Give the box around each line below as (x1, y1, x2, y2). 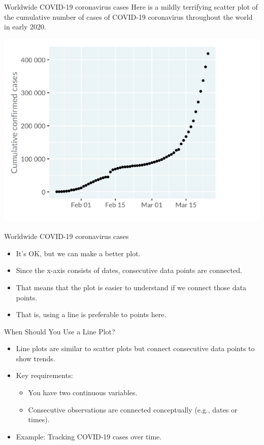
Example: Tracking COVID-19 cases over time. (16, 431, 162, 441)
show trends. (16, 353, 55, 363)
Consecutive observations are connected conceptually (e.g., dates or (28, 404, 238, 415)
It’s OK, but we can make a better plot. (16, 248, 141, 258)
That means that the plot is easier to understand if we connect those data (16, 282, 246, 292)
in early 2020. (4, 21, 46, 32)
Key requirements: (16, 370, 73, 381)
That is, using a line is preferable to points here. (16, 309, 167, 320)
